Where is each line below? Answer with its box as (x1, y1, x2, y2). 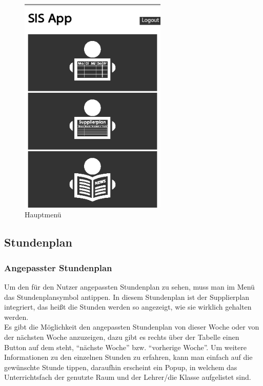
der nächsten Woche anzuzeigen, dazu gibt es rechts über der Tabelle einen (4, 332, 239, 342)
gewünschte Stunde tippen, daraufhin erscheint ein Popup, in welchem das (4, 361, 237, 372)
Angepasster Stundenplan (4, 261, 112, 274)
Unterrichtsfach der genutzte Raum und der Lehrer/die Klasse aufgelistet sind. (4, 372, 251, 382)
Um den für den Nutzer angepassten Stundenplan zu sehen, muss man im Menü (4, 281, 255, 292)
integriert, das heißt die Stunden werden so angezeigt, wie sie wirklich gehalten (4, 301, 252, 312)
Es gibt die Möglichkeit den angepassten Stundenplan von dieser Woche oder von (4, 321, 259, 332)
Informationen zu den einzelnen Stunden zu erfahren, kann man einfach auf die (4, 352, 253, 362)
